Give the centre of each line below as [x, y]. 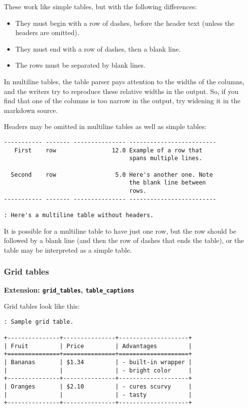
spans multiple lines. [166, 158]
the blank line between [168, 183]
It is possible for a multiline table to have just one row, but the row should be [120, 231]
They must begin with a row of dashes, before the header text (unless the [125, 23]
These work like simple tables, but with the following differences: [100, 6]
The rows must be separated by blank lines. [80, 65]
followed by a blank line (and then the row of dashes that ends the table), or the [124, 240]
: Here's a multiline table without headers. [79, 215]
